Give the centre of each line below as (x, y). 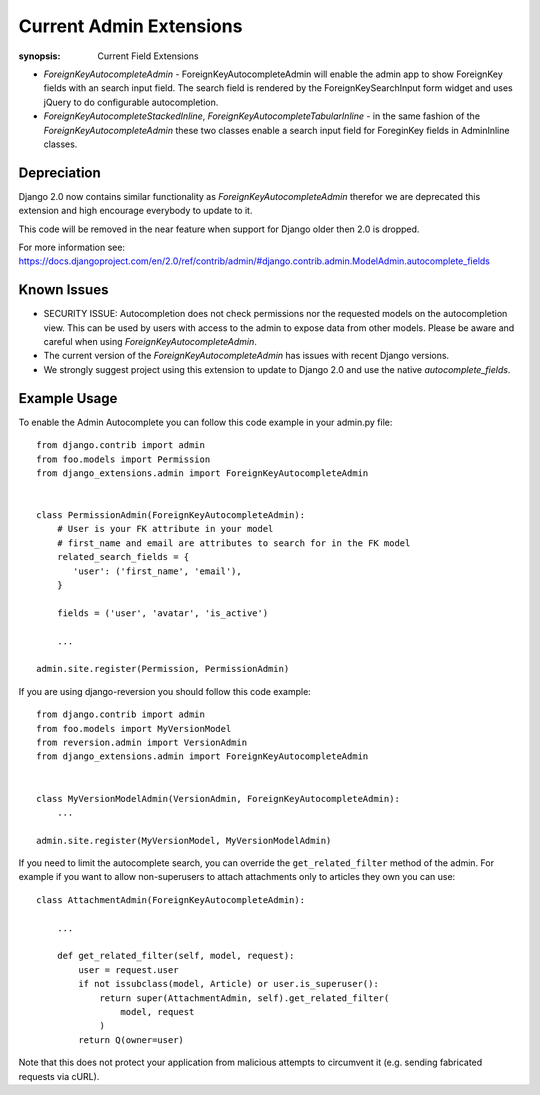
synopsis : (39, 56)
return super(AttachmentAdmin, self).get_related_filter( (244, 998)
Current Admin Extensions (130, 26)
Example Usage (68, 398)
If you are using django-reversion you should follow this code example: (165, 691)
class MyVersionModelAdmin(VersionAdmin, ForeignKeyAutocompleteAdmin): (218, 798)
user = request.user (128, 969)
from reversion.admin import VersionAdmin (142, 742)
